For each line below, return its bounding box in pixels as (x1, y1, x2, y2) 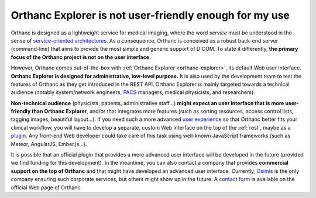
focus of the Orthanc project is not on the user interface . (11, 53, 152, 61)
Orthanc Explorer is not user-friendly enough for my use (11, 9, 290, 22)
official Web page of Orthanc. (11, 184, 82, 191)
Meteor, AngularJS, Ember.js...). (11, 140, 87, 147)
